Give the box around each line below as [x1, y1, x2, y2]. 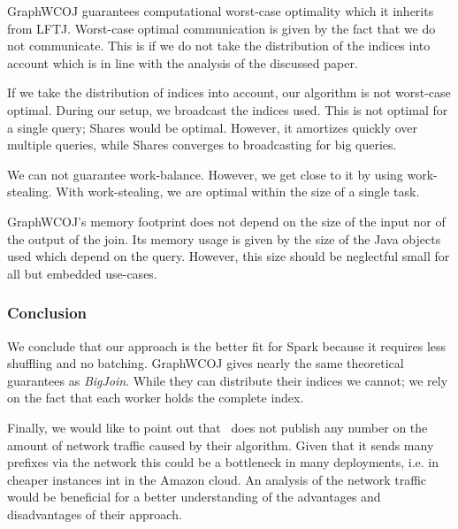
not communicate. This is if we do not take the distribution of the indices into [7, 36, 431, 55]
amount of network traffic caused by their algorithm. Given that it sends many [7, 435, 434, 454]
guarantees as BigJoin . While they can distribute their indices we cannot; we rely [7, 371, 448, 389]
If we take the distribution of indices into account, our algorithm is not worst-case [7, 83, 451, 102]
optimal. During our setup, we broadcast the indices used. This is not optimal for [7, 100, 448, 119]
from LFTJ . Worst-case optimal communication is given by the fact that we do [7, 19, 436, 37]
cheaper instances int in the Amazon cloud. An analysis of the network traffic [7, 470, 427, 488]
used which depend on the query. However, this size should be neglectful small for [7, 247, 450, 265]
